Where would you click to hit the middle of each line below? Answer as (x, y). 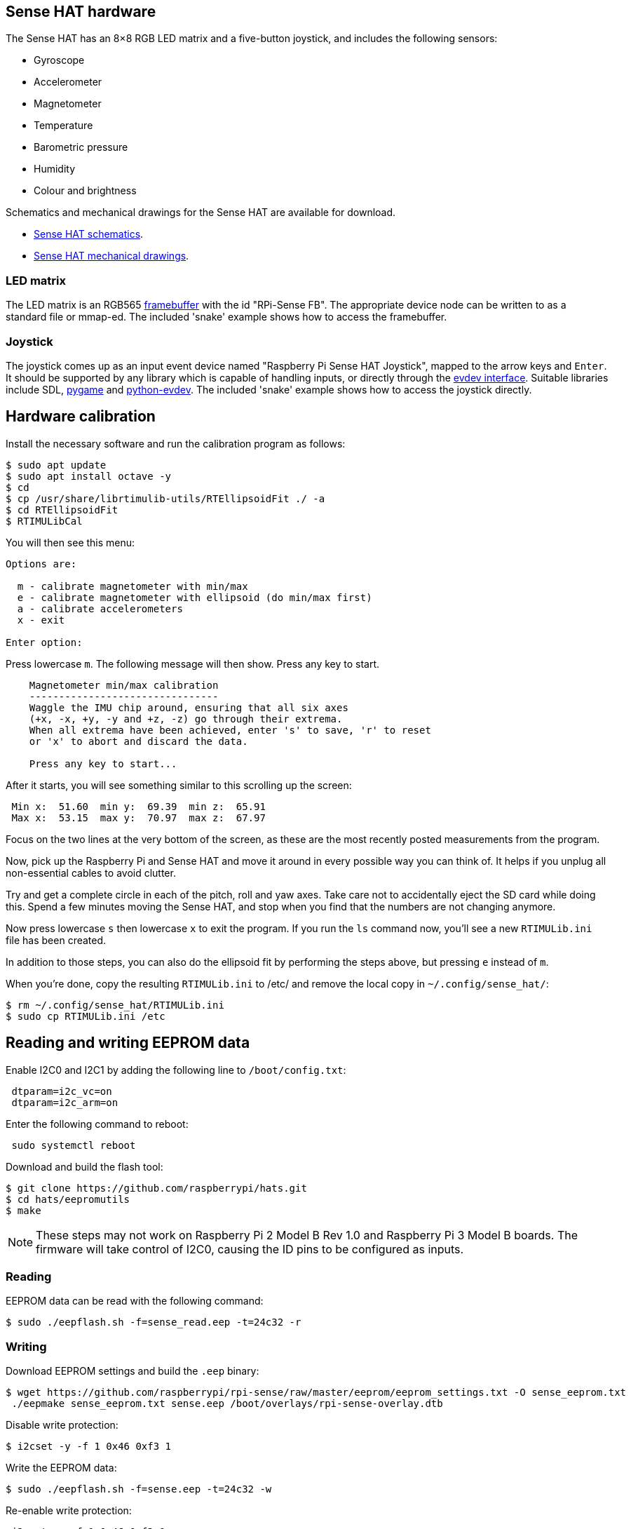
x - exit (41, 620)
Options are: (41, 564)
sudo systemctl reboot (74, 1145)
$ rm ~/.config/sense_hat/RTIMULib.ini (115, 1005)
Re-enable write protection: (69, 1511)
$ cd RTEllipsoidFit (62, 510)
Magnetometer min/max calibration (124, 685)
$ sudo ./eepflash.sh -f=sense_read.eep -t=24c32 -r (154, 1322)
